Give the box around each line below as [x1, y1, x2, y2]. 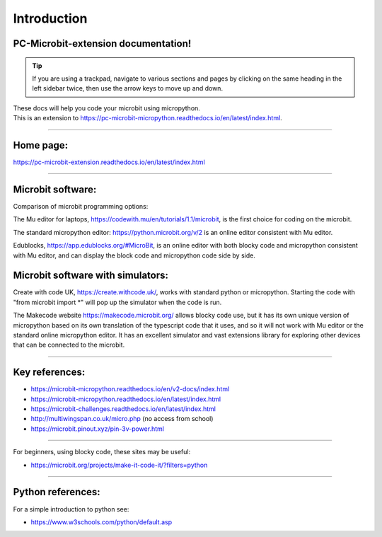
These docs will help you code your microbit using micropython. [13, 103, 201, 112]
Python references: [13, 486, 100, 498]
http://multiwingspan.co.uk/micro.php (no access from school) [30, 415, 214, 423]
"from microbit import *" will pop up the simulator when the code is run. [13, 298, 222, 306]
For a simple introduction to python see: [13, 504, 129, 513]
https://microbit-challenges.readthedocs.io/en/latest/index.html [30, 405, 216, 413]
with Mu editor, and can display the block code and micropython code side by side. [13, 251, 256, 260]
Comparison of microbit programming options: [13, 202, 149, 210]
